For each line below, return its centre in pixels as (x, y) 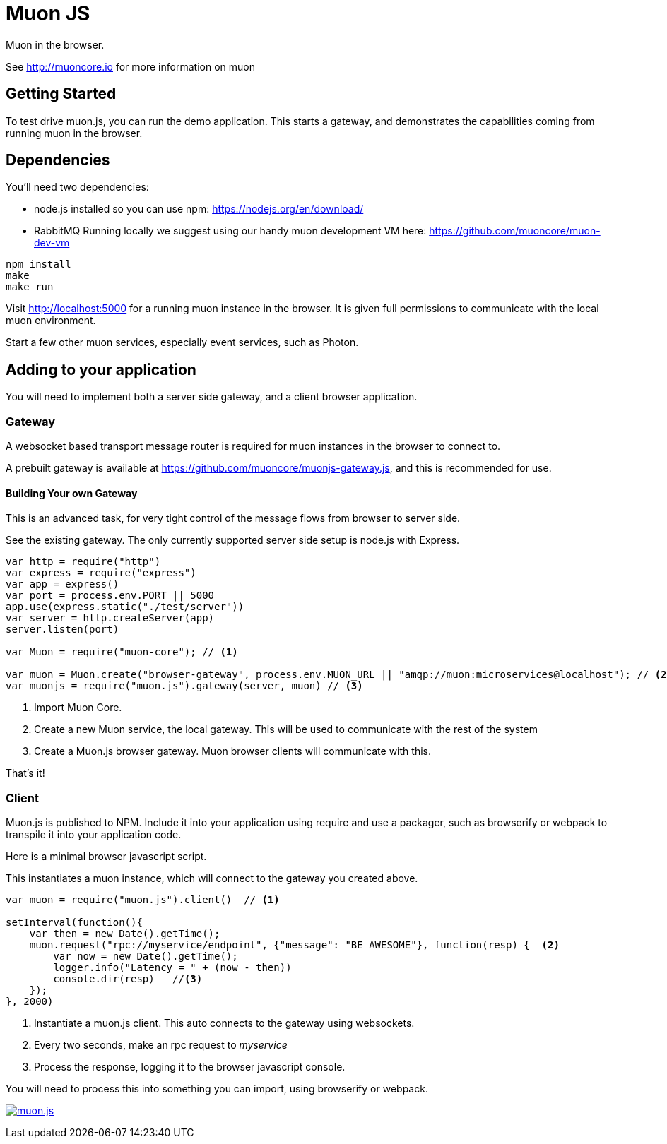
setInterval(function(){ (74, 922)
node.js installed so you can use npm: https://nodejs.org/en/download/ (199, 209)
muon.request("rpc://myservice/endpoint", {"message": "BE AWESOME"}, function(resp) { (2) (294, 945)
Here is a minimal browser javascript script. (106, 856)
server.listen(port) (63, 630)
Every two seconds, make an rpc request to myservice (161, 1045)
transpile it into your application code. (94, 834)
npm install (39, 264)
